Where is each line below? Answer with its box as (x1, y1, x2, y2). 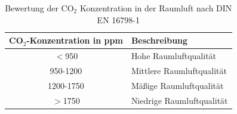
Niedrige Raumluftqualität (131, 94, 228, 106)
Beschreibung (131, 34, 188, 47)
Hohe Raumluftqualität (131, 50, 217, 62)
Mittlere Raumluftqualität (131, 64, 227, 76)
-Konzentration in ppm (26, 34, 123, 47)
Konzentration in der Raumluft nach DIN (79, 2, 232, 14)
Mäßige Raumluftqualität (131, 79, 224, 91)
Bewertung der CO (5, 2, 74, 14)
